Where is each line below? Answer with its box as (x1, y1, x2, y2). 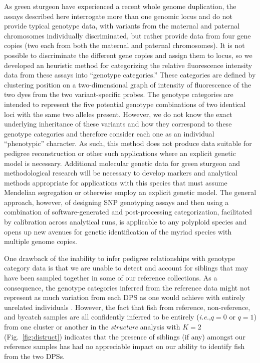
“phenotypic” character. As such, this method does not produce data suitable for (4, 138, 252, 148)
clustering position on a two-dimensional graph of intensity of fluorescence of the (4, 79, 251, 89)
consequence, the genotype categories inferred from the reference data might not (4, 282, 250, 292)
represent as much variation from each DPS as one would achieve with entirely (4, 292, 245, 302)
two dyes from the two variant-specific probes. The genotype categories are (4, 89, 233, 99)
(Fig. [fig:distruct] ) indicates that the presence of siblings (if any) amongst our (4, 331, 245, 341)
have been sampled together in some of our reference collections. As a (4, 272, 217, 283)
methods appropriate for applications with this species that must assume (4, 177, 227, 187)
